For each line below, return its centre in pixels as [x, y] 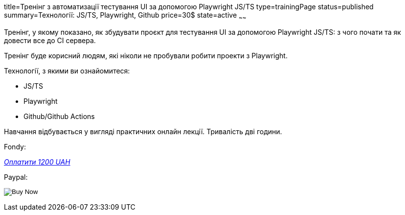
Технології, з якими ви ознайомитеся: [67, 71]
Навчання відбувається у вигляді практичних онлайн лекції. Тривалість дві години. [143, 131]
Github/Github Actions [59, 116]
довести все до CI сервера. [50, 40]
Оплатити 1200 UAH [37, 162]
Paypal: [16, 177]
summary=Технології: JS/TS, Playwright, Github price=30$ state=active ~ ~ [125, 16]
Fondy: [15, 146]
